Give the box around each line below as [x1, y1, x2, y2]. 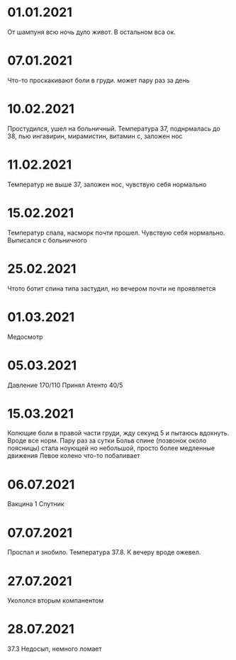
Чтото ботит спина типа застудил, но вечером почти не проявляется [7, 284, 216, 293]
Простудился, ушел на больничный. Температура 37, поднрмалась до [7, 124, 221, 133]
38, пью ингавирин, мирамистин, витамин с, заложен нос [7, 132, 183, 140]
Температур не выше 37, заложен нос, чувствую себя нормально [7, 180, 207, 189]
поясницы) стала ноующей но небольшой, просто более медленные [7, 444, 215, 452]
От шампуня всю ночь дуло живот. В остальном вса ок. [7, 28, 176, 36]
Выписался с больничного [7, 235, 87, 245]
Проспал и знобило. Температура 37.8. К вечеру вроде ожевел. [7, 548, 201, 556]
